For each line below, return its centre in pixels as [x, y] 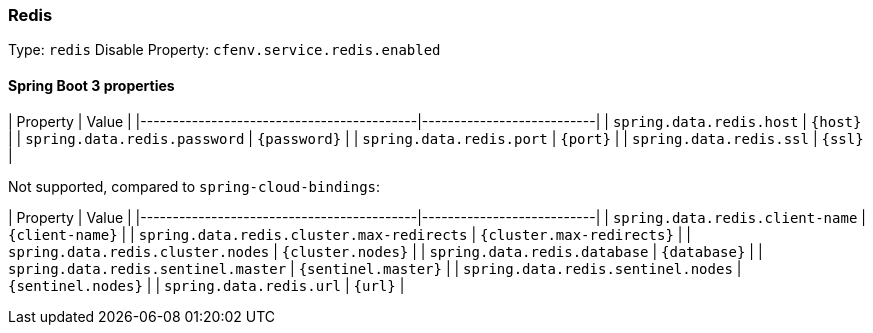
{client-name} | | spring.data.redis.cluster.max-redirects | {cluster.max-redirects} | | [350, 234]
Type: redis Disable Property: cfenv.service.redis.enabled [224, 50]
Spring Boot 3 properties [91, 85]
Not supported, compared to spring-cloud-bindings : [194, 186]
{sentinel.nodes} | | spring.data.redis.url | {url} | [206, 285]
